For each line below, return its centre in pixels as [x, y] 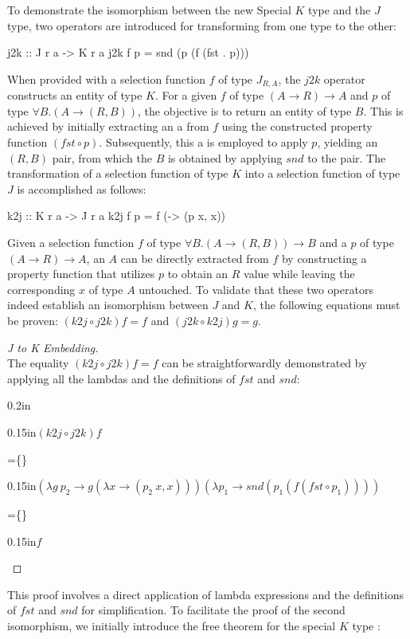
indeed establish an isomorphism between [108, 305]
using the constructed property [297, 126]
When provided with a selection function [107, 78]
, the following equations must [326, 305]
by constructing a [324, 258]
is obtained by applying [225, 157]
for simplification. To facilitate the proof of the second [213, 610]
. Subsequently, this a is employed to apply [203, 142]
